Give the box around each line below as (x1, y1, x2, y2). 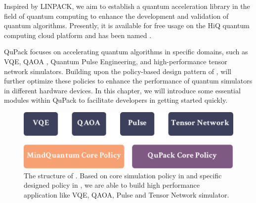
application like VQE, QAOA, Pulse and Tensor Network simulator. (24, 189, 229, 200)
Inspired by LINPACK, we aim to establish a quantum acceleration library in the (4, 1, 250, 11)
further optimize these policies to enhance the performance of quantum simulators (4, 76, 253, 86)
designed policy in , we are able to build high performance (24, 180, 200, 190)
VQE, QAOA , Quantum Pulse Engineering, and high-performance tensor (4, 56, 227, 66)
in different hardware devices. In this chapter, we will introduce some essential (4, 85, 241, 95)
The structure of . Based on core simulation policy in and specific (24, 170, 222, 180)
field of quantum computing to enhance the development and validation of (4, 10, 229, 21)
